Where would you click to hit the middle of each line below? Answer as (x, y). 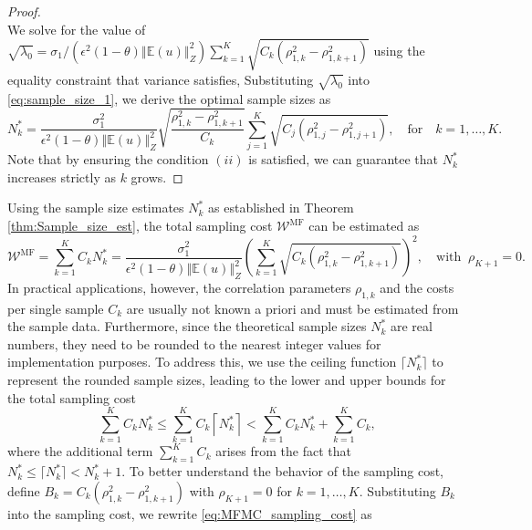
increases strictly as (62, 177)
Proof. (24, 11)
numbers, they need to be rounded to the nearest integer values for (194, 343)
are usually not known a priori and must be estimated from (292, 308)
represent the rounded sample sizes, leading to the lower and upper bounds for (227, 380)
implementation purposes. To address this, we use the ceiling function (202, 362)
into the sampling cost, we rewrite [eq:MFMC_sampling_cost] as (190, 513)
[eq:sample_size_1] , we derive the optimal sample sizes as (169, 98)
